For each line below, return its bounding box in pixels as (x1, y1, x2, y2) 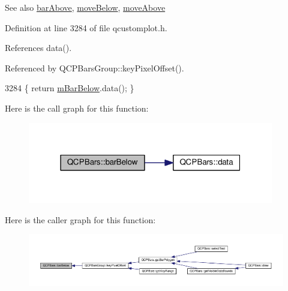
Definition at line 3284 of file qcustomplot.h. (5, 21, 167, 34)
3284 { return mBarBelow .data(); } (5, 82, 134, 94)
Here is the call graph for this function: (5, 101, 149, 114)
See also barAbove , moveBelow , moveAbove (5, 1, 166, 13)
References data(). (5, 41, 72, 54)
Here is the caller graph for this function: (5, 213, 156, 226)
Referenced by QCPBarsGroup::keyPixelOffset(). (5, 61, 184, 74)
